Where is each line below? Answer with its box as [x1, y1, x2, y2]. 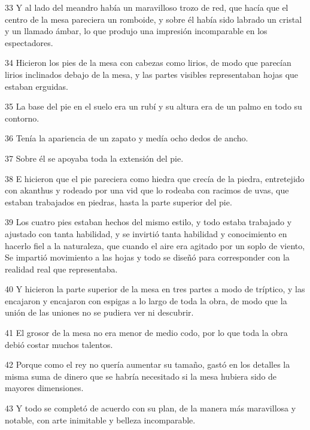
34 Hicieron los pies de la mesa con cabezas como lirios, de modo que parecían [5, 56, 291, 69]
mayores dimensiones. [5, 381, 84, 394]
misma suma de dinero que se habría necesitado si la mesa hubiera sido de [5, 370, 277, 382]
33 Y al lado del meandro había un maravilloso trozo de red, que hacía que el [5, 1, 288, 13]
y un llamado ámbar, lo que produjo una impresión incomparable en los [5, 25, 268, 37]
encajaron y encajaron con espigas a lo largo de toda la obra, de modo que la [5, 294, 287, 307]
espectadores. [5, 36, 53, 49]
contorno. [5, 111, 39, 124]
